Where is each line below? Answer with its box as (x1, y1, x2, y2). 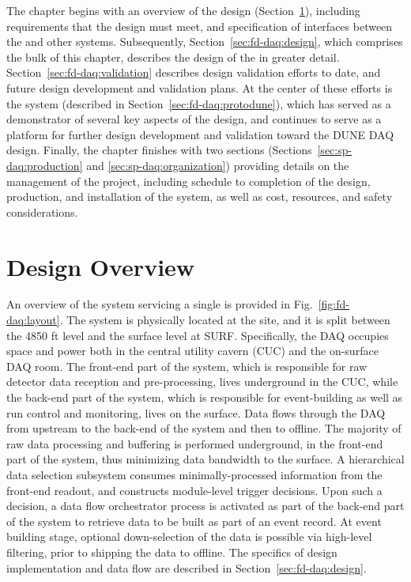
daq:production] (6, 157, 83, 173)
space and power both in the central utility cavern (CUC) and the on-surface (6, 342, 379, 359)
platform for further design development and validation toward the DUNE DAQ (6, 126, 394, 142)
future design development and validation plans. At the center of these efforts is (6, 79, 393, 96)
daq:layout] (6, 312, 60, 328)
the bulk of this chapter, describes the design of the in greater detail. (6, 48, 340, 65)
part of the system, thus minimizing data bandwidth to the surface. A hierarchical (6, 451, 405, 467)
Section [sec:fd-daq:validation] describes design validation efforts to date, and (6, 64, 381, 81)
